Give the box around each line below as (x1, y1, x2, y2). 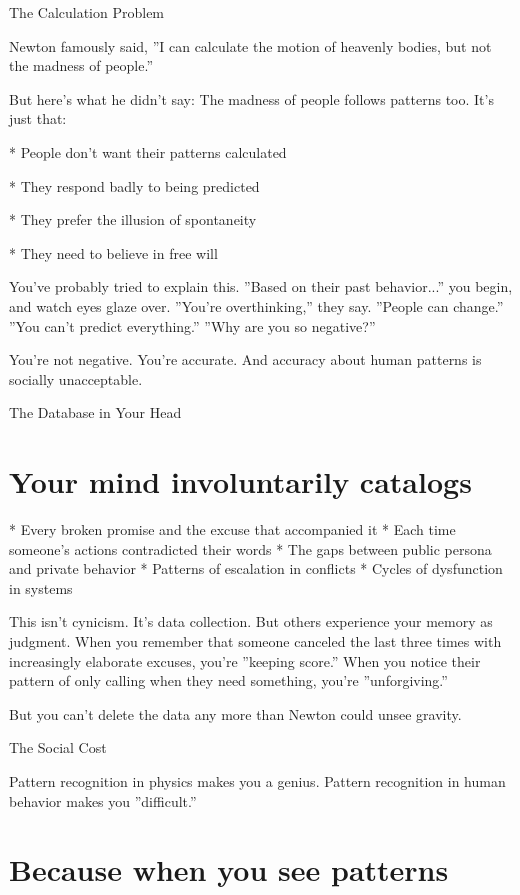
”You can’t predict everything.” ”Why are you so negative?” (9, 315, 376, 336)
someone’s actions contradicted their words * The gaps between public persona (9, 538, 492, 559)
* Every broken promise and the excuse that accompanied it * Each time (9, 519, 456, 540)
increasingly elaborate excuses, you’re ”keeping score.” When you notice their (9, 650, 481, 671)
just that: (9, 108, 67, 129)
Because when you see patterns (9, 849, 449, 890)
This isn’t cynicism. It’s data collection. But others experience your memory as (9, 611, 493, 632)
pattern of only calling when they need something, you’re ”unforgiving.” (9, 670, 448, 691)
